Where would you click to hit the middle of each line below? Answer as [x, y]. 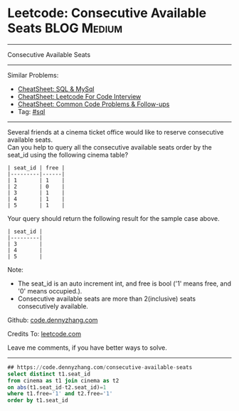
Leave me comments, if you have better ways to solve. [87, 348]
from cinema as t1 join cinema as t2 [63, 380]
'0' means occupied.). [50, 291]
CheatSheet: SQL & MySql [56, 89]
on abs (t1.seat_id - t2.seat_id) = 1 [57, 387]
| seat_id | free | [36, 168]
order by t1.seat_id [38, 400]
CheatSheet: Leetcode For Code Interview [79, 96]
